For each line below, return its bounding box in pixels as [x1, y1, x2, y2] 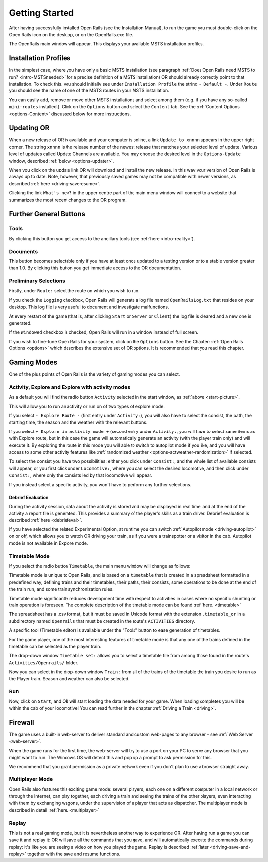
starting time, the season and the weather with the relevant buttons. [9, 419, 148, 425]
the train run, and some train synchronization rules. [9, 586, 114, 592]
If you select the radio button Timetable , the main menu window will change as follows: [9, 563, 191, 569]
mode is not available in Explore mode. [9, 540, 88, 546]
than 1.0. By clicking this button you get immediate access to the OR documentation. [9, 265, 181, 271]
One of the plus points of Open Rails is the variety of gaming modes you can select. [9, 371, 180, 377]
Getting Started [9, 7, 74, 18]
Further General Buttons [9, 210, 86, 218]
